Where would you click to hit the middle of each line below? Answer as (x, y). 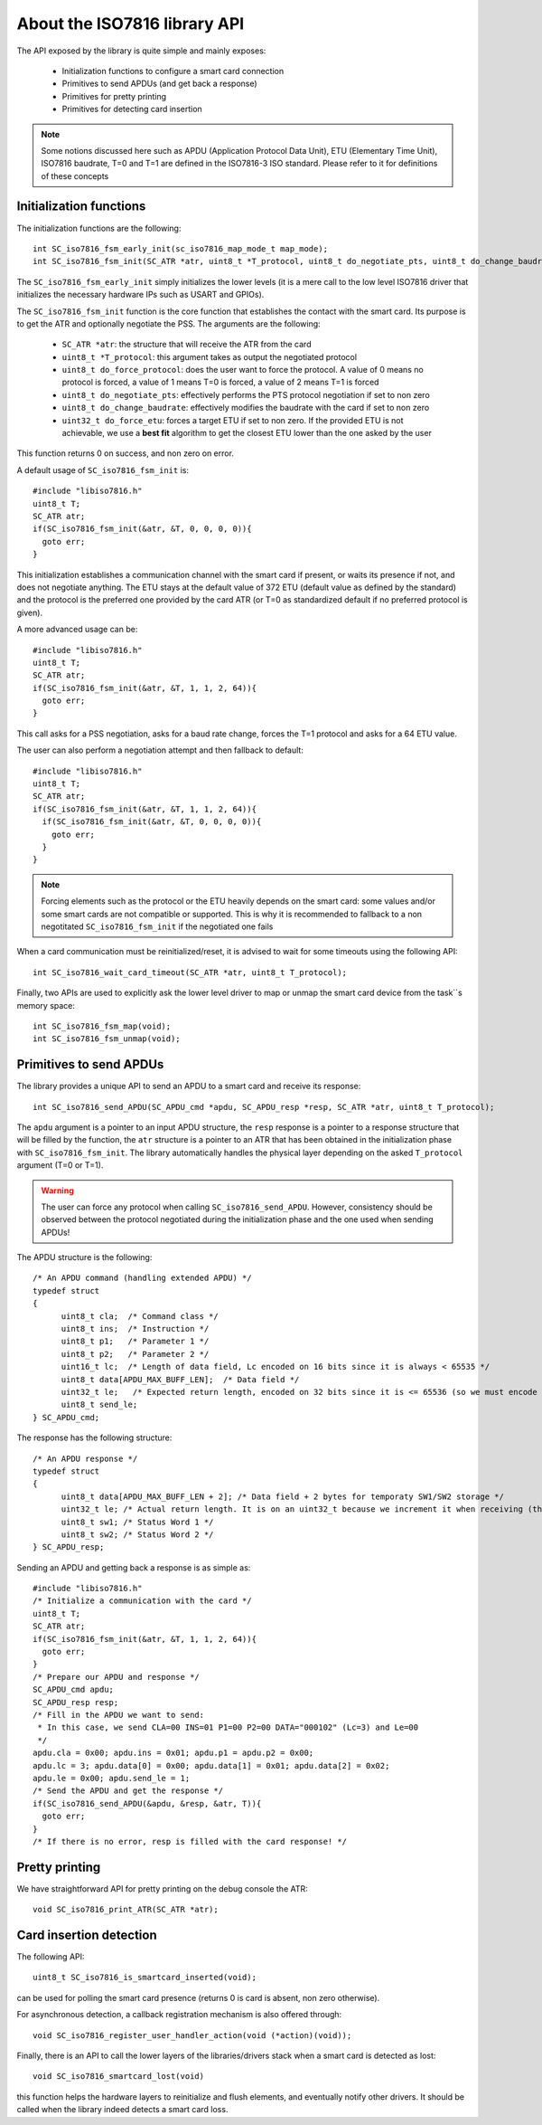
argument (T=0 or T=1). (60, 1165)
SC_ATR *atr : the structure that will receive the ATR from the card (187, 345)
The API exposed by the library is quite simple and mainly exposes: (141, 51)
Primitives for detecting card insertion (132, 109)
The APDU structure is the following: (84, 1257)
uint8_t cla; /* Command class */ (140, 1316)
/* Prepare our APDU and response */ (117, 1677)
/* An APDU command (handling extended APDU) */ (142, 1278)
